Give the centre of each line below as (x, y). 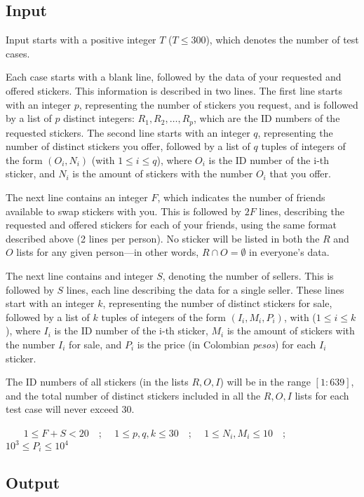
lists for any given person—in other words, (108, 252)
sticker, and (31, 173)
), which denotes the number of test (282, 40)
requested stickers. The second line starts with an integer (128, 132)
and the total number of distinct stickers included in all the (133, 395)
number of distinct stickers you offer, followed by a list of (128, 146)
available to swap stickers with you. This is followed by (123, 211)
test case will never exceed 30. (70, 409)
